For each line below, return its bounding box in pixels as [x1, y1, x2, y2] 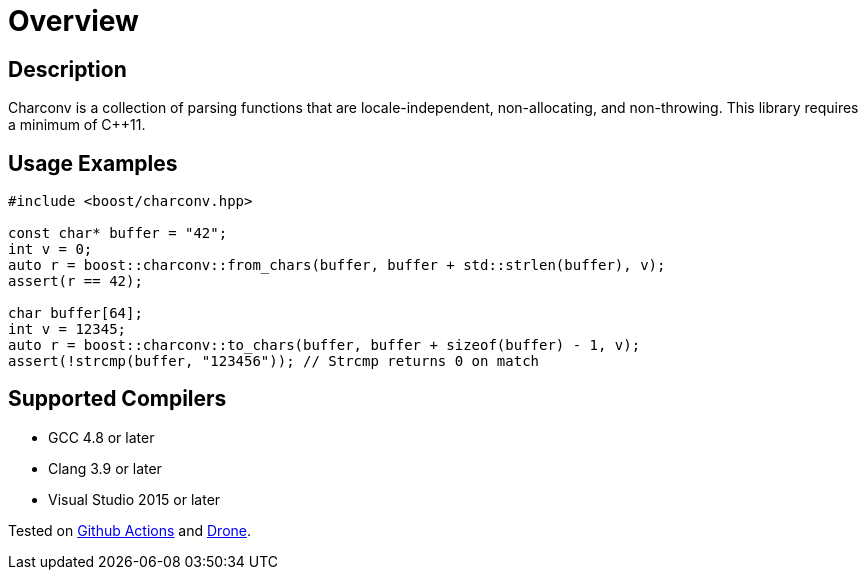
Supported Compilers [8, 386, 227, 412]
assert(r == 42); [8, 273, 143, 290]
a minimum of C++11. [8, 116, 146, 134]
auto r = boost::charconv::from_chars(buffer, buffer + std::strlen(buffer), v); [8, 257, 666, 274]
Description [8, 56, 127, 82]
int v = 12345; [8, 321, 127, 338]
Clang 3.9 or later [48, 459, 162, 477]
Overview [8, 4, 139, 38]
